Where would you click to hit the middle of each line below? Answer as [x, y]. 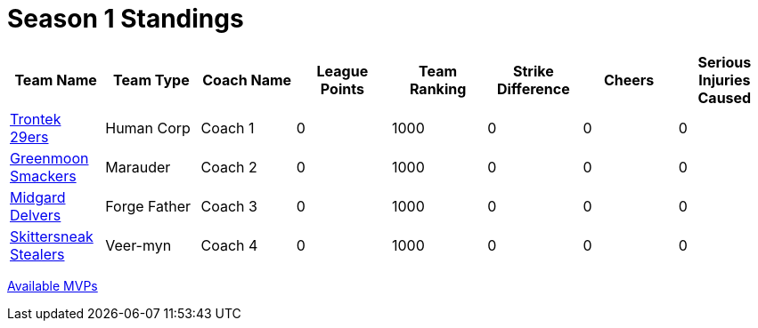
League [342, 71]
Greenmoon [49, 158]
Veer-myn [139, 245]
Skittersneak [52, 236]
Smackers [43, 176]
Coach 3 [229, 206]
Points [342, 88]
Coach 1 [228, 128]
